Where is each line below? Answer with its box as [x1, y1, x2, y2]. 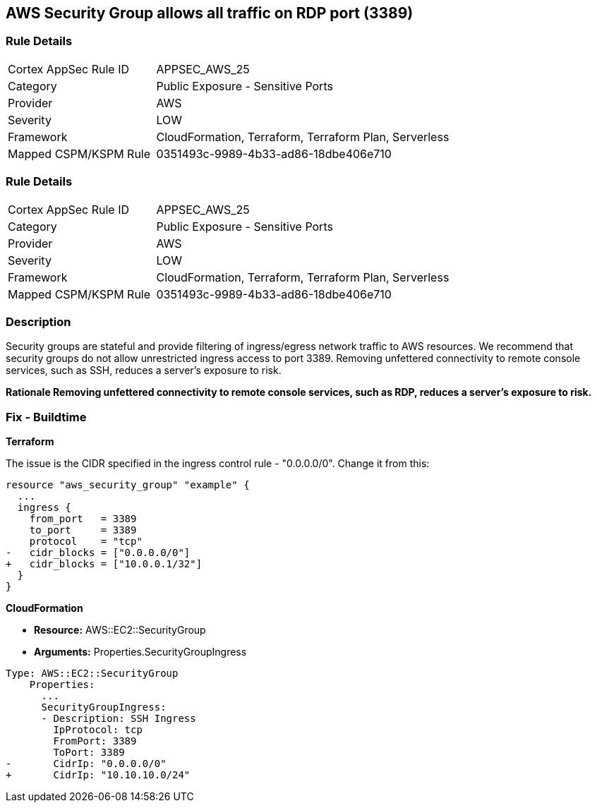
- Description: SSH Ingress [41, 713, 196, 725]
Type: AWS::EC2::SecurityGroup [6, 668, 179, 680]
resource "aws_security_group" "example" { [6, 479, 250, 491]
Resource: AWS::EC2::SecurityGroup [34, 624, 206, 637]
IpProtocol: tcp [53, 724, 143, 736]
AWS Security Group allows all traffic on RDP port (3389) [6, 4, 414, 22]
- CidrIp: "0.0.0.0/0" [6, 758, 167, 770]
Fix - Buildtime [6, 409, 87, 424]
